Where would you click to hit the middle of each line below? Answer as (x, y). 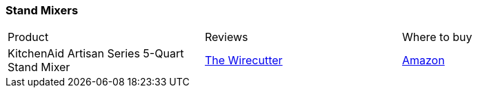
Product (28, 37)
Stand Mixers (42, 10)
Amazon (423, 61)
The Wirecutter (243, 61)
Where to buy (437, 37)
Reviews (226, 37)
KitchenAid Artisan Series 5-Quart (96, 54)
